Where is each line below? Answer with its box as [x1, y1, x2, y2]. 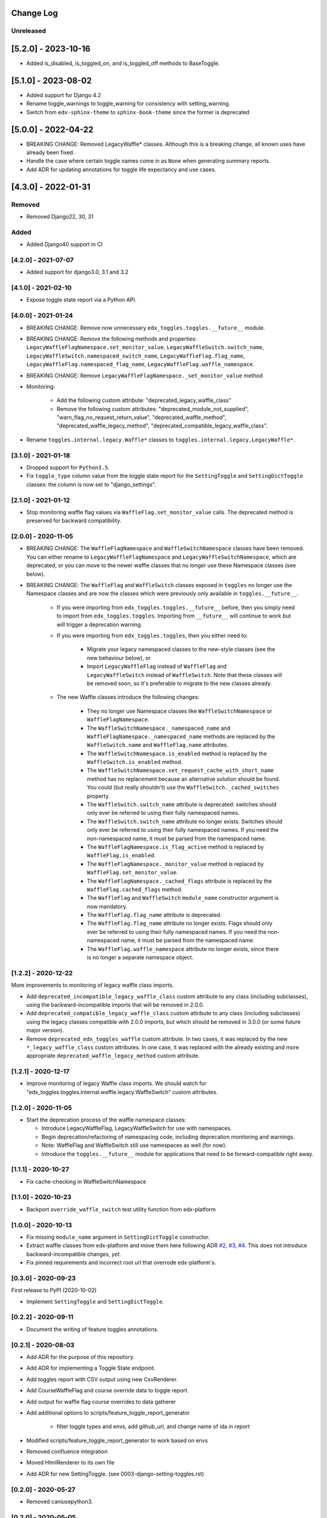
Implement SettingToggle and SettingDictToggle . [26, 1298, 164, 1305]
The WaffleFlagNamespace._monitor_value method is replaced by [87, 860, 264, 868]
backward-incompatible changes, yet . [26, 1250, 121, 1258]
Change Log [11, 8, 58, 18]
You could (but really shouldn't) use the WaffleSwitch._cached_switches [87, 784, 280, 791]
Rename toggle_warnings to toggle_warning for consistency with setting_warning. [26, 100, 231, 107]
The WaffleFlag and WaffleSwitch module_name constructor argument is [87, 894, 279, 902]
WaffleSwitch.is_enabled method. [87, 758, 183, 766]
